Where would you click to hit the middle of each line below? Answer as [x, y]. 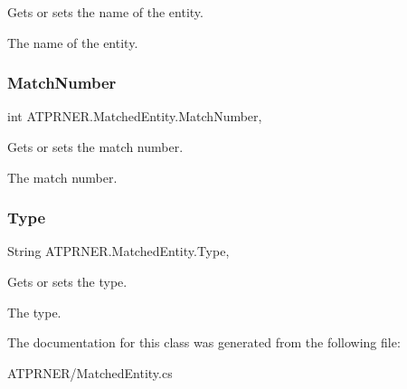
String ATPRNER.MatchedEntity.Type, [118, 251]
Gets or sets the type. [67, 281]
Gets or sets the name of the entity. [105, 12]
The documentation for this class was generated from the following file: [204, 342]
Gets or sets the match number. [95, 147]
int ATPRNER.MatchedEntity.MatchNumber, [135, 116]
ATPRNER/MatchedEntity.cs [90, 372]
